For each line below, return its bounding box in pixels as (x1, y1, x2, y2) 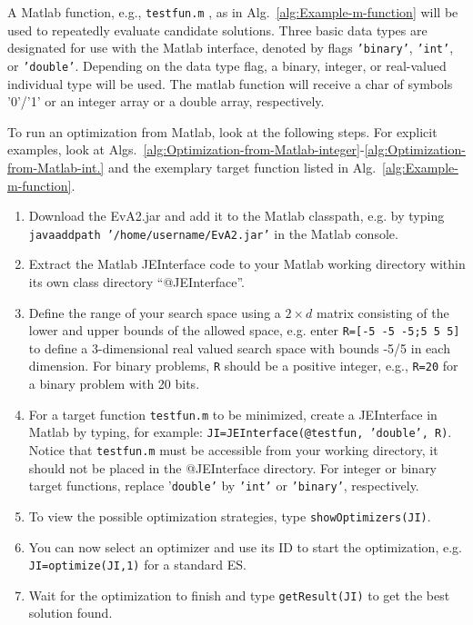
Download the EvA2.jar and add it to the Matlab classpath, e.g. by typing (28, 206, 445, 225)
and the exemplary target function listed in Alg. (107, 157, 377, 176)
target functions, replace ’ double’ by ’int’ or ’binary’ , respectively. (28, 476, 419, 495)
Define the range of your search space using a (28, 303, 281, 322)
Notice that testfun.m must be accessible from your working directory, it (28, 440, 438, 459)
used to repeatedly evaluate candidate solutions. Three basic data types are (7, 20, 428, 39)
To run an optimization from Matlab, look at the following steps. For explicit (7, 122, 438, 141)
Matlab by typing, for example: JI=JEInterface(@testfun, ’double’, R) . (28, 422, 452, 441)
